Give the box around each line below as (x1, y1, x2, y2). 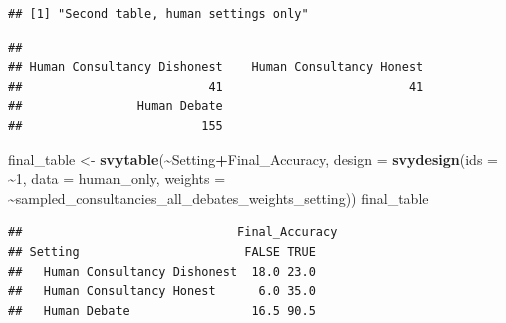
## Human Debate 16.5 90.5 (8, 303, 316, 318)
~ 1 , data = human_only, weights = (8, 168, 226, 189)
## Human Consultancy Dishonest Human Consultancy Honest (8, 60, 424, 75)
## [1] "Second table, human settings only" (8, 7, 309, 21)
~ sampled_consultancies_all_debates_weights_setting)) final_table (8, 187, 429, 208)
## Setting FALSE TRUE (8, 244, 316, 259)
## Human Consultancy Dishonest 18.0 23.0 (8, 264, 316, 279)
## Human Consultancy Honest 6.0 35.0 (8, 284, 316, 299)
